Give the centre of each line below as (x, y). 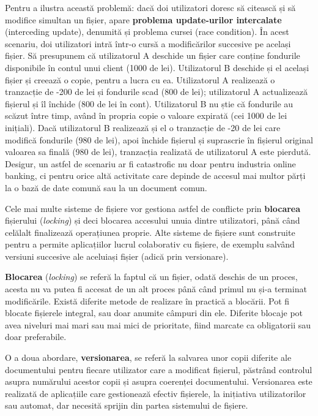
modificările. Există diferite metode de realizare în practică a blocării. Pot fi (147, 301)
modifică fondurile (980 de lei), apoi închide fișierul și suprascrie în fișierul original (159, 139)
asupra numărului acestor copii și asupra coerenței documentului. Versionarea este (159, 381)
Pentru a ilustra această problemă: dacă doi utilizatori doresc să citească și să (150, 7)
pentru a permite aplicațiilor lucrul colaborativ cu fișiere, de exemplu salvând (150, 244)
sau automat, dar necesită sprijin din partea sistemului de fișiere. (127, 405)
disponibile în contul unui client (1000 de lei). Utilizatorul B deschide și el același (157, 67)
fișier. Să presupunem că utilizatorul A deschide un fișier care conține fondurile (153, 55)
